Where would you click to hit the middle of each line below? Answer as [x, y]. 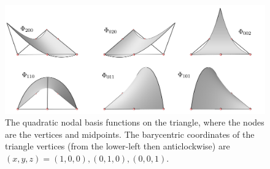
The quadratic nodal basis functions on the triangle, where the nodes [135, 122]
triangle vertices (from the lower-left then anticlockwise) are [118, 146]
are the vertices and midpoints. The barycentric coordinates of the [130, 134]
